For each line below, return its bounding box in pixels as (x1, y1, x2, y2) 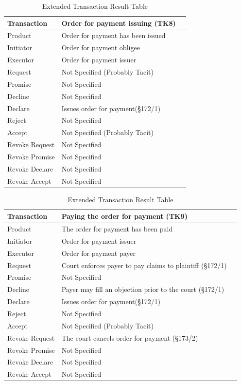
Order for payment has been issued (61, 30, 166, 40)
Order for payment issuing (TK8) (61, 18, 176, 28)
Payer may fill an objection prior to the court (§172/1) (61, 284, 224, 294)
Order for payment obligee (61, 42, 140, 53)
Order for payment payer (61, 248, 136, 258)
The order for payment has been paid (61, 224, 173, 234)
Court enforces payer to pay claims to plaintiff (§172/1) (61, 260, 227, 270)
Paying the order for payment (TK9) (61, 211, 188, 221)
